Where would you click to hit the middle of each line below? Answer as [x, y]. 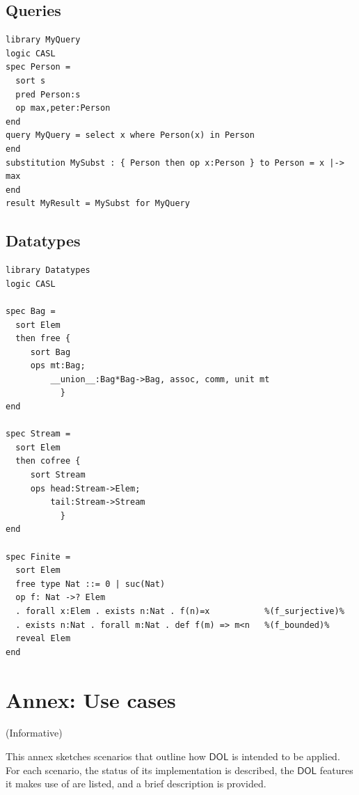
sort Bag [50, 352]
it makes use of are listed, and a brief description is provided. [136, 784]
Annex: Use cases [91, 699]
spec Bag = [31, 311]
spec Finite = [38, 557]
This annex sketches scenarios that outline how [106, 756]
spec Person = [38, 67]
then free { [43, 339]
